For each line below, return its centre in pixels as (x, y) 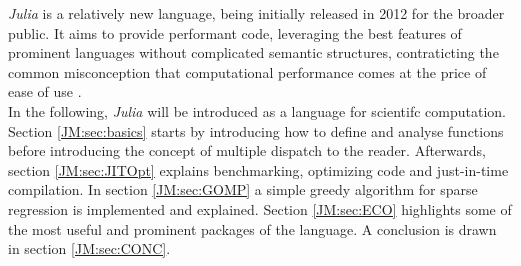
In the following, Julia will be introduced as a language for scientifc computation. (257, 110)
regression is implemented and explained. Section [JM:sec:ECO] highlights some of (260, 208)
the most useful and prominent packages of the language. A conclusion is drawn (252, 228)
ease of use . (45, 91)
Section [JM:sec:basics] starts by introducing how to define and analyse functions (256, 130)
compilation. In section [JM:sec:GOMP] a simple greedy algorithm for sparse (243, 189)
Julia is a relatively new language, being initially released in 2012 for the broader (256, 13)
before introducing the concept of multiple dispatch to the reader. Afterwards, (247, 150)
